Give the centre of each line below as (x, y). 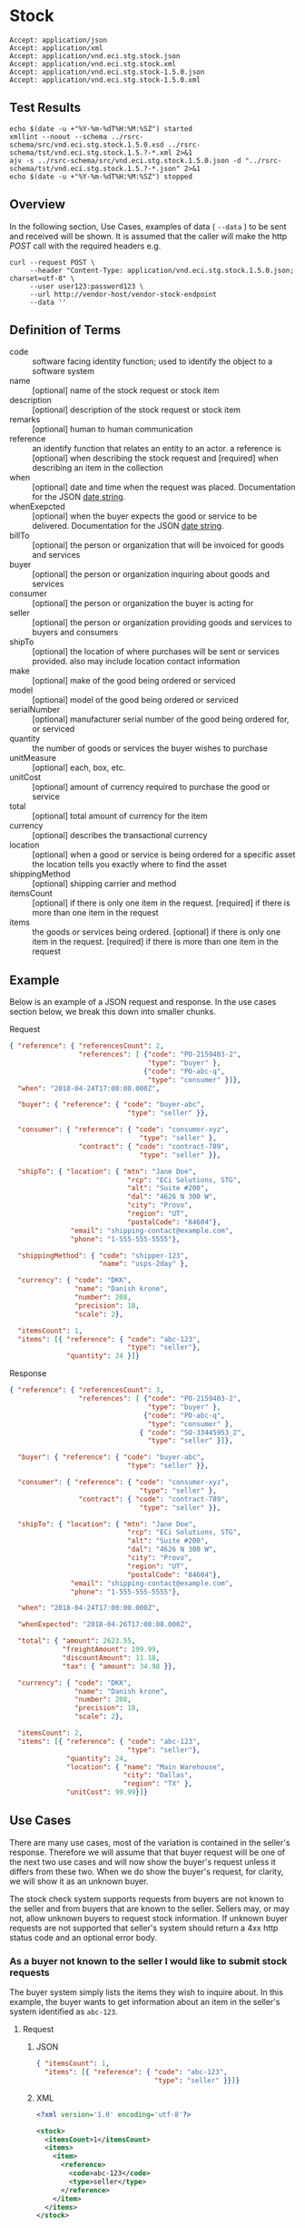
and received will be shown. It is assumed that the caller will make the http (148, 236)
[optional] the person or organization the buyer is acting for (143, 603)
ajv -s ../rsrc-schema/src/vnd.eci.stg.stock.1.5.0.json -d (126, 160)
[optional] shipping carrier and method (104, 884)
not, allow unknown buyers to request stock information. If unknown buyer (148, 1918)
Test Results (45, 108)
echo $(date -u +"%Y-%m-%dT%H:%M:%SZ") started (101, 128)
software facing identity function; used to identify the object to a (152, 361)
